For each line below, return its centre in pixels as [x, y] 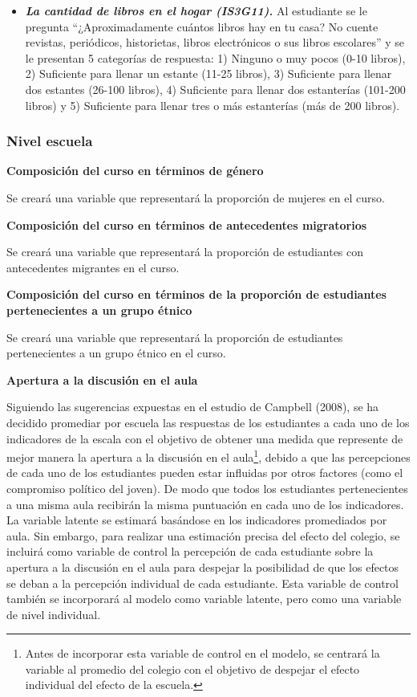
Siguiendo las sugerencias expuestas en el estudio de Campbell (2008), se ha [193, 407]
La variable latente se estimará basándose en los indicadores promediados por [197, 520]
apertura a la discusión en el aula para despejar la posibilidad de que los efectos [203, 567]
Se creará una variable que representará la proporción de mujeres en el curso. [196, 197]
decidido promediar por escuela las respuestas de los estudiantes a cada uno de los [208, 422]
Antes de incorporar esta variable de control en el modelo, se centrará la [202, 653]
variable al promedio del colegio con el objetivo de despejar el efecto [192, 668]
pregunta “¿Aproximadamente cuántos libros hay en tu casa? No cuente [202, 26]
